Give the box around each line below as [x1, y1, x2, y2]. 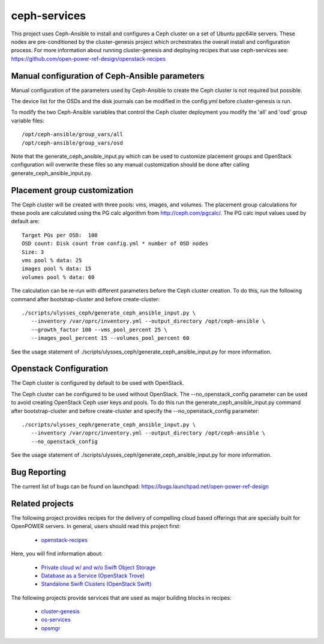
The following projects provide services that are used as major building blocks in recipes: [11, 594, 232, 601]
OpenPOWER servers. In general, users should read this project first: [11, 523, 181, 530]
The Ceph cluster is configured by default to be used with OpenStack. [11, 379, 184, 387]
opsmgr [41, 624, 61, 631]
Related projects [11, 498, 74, 508]
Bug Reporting [11, 467, 67, 477]
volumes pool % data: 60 [22, 274, 95, 280]
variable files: [11, 117, 44, 124]
